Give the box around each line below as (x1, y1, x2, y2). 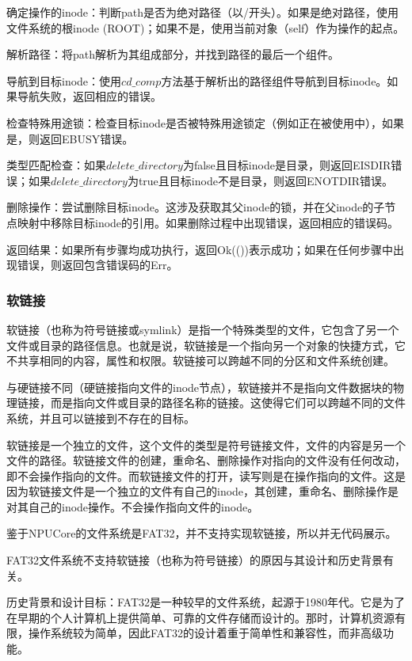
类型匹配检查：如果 (6, 157, 106, 173)
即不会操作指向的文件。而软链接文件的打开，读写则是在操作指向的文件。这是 (6, 467, 406, 484)
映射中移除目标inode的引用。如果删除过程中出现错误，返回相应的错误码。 (17, 214, 399, 230)
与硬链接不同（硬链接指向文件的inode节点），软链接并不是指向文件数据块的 (6, 378, 394, 395)
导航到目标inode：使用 (6, 72, 122, 89)
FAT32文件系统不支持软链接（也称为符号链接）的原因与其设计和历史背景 (6, 552, 383, 568)
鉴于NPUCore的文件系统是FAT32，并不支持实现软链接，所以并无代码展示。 (6, 525, 397, 541)
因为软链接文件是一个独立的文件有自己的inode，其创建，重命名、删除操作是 (6, 483, 399, 500)
